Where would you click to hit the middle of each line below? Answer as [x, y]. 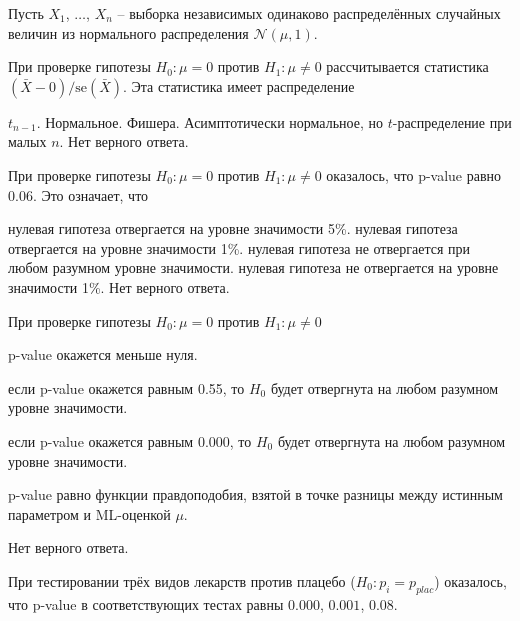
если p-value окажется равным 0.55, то [126, 387]
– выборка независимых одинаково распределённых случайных [309, 13]
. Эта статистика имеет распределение [239, 85]
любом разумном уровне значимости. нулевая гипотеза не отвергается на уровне [253, 267]
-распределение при [452, 121]
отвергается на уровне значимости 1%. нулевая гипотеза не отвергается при [239, 247]
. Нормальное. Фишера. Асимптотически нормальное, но [209, 121]
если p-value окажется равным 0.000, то [130, 440]
